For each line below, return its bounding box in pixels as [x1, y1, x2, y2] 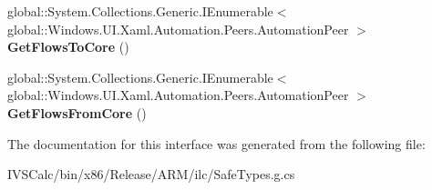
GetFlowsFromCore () [7, 103, 147, 122]
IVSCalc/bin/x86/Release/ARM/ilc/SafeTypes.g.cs [7, 165, 295, 184]
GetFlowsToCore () [7, 37, 129, 56]
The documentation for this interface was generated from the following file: [7, 134, 426, 153]
